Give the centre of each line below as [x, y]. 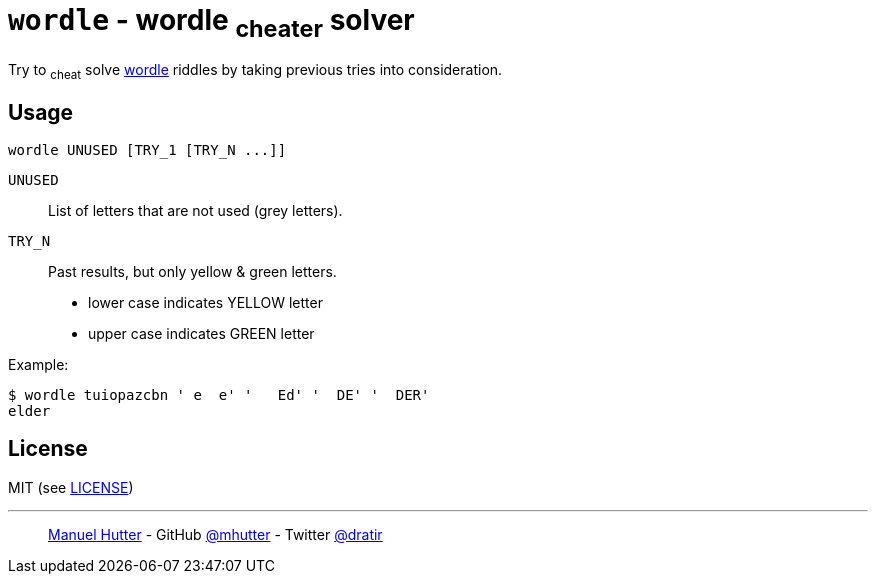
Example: [38, 364]
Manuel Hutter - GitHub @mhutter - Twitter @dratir [215, 534]
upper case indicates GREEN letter [201, 333]
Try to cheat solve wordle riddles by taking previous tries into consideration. [255, 72]
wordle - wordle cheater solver [211, 23]
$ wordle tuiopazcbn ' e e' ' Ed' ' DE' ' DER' [219, 394]
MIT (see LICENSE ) [71, 487]
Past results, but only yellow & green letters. [192, 271]
